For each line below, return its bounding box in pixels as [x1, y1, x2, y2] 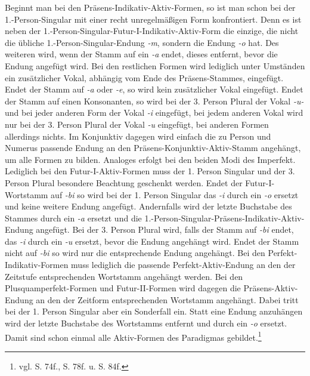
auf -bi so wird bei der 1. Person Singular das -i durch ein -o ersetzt [51, 188, 299, 201]
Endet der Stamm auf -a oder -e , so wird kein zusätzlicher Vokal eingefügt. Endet [5, 83, 303, 95]
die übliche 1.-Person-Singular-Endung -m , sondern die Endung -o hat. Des [5, 36, 279, 48]
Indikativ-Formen [5, 258, 69, 271]
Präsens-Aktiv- [243, 282, 298, 294]
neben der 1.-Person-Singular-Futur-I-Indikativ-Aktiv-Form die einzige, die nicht [5, 24, 299, 37]
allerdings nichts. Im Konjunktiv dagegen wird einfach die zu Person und [5, 130, 271, 142]
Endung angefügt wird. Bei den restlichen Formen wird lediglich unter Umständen [5, 59, 305, 72]
